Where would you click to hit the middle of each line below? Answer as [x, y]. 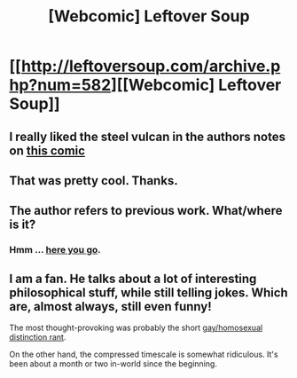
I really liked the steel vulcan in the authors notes [148, 136]
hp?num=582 [60, 85]
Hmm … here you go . [55, 250]
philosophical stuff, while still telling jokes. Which [148, 292]
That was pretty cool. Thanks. [94, 181]
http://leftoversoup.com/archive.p [151, 66]
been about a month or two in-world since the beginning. [113, 364]
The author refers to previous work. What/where [146, 211]
